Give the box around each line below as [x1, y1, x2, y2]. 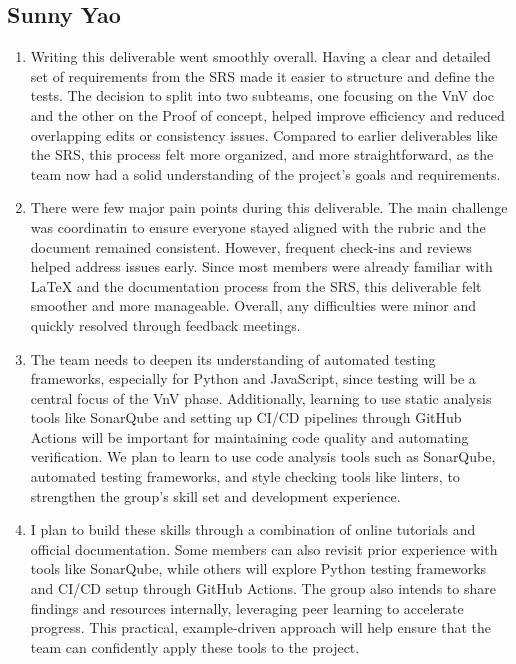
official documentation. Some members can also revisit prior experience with [30, 538, 498, 559]
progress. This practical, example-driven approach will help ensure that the [30, 617, 492, 638]
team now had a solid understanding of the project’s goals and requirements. [30, 163, 501, 184]
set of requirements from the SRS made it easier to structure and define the [30, 65, 495, 86]
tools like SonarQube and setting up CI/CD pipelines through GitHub [30, 407, 462, 428]
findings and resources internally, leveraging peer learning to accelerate [30, 597, 464, 618]
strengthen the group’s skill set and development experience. [30, 485, 401, 506]
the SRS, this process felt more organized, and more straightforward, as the [30, 144, 494, 165]
